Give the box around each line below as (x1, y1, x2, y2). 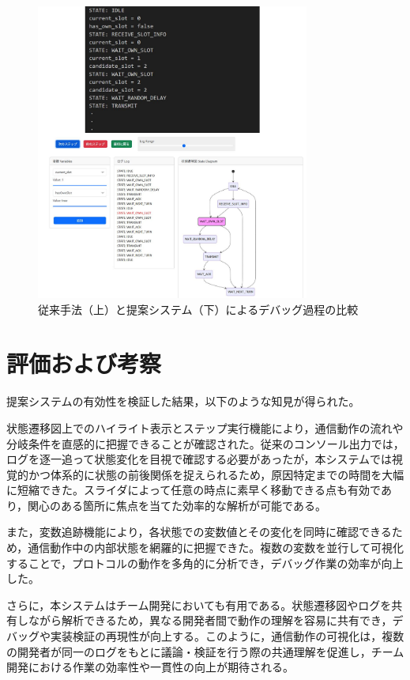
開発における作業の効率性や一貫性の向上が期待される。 (6, 659, 294, 675)
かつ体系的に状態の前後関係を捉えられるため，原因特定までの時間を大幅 (28, 466, 404, 482)
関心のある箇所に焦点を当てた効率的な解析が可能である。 (28, 497, 326, 513)
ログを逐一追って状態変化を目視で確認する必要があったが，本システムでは (6, 451, 393, 467)
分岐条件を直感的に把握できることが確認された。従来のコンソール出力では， (6, 435, 404, 451)
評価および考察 (6, 347, 162, 380)
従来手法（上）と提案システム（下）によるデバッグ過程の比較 (38, 300, 359, 317)
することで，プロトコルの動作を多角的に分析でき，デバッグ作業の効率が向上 (6, 554, 404, 571)
